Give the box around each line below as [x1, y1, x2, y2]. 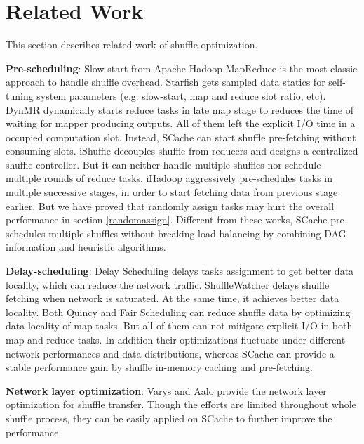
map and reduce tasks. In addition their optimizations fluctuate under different [6, 332, 346, 346]
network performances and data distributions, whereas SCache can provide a [6, 346, 335, 360]
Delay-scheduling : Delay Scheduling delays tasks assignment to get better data [6, 263, 354, 278]
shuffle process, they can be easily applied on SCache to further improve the [6, 410, 332, 425]
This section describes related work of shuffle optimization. [6, 37, 258, 52]
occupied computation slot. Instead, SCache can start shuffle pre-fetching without [6, 129, 356, 144]
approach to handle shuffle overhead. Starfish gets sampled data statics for [6, 74, 325, 89]
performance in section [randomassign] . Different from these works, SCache [6, 212, 328, 227]
